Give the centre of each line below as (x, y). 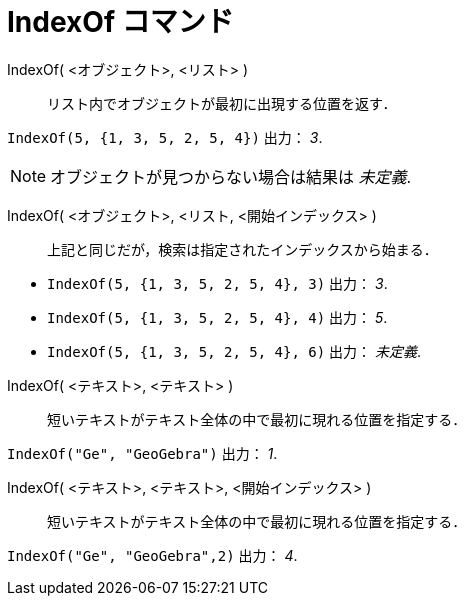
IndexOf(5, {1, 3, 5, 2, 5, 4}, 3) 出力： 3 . (217, 283)
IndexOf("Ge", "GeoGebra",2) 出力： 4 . (152, 555)
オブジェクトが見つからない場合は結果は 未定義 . (231, 176)
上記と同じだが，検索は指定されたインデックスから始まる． (242, 249)
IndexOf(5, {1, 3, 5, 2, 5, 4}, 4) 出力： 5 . (217, 317)
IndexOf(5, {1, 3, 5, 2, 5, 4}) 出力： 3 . (165, 137)
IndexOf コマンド (120, 22)
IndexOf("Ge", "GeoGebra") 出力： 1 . (142, 453)
